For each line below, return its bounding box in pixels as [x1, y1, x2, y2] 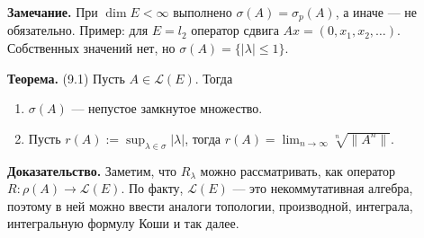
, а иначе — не [335, 3, 418, 21]
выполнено [173, 3, 232, 21]
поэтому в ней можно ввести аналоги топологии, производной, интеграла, [7, 196, 413, 215]
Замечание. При [7, 3, 98, 21]
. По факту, [121, 179, 184, 198]
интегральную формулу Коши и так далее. [7, 214, 239, 233]
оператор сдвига [191, 21, 279, 40]
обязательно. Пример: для [7, 21, 149, 40]
